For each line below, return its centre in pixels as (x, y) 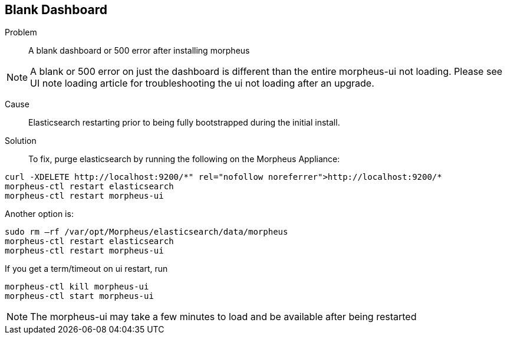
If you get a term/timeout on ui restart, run (86, 269)
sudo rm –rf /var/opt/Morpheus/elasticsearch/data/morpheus (146, 232)
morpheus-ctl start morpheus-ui (79, 296)
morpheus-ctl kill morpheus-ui (77, 287)
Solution (21, 141)
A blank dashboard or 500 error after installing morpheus (139, 51)
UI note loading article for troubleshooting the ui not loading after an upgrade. (202, 83)
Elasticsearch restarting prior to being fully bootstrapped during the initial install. (184, 123)
